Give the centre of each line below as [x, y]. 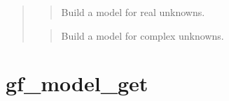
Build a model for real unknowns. [133, 12]
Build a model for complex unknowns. [143, 35]
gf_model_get [77, 83]
